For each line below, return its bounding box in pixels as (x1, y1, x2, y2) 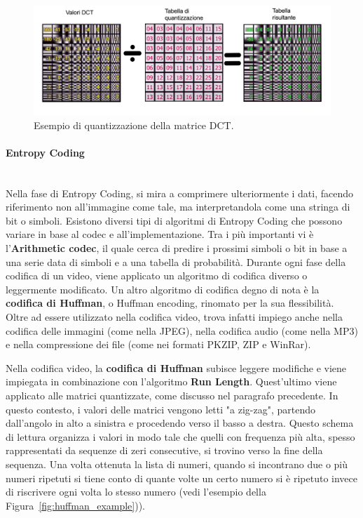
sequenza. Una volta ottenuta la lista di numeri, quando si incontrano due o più (6, 456, 348, 471)
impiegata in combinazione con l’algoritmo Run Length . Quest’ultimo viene (6, 374, 337, 389)
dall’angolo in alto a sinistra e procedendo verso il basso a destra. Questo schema (6, 416, 354, 430)
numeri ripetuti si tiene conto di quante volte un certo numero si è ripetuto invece (6, 470, 357, 485)
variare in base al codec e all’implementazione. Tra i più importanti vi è (6, 227, 314, 241)
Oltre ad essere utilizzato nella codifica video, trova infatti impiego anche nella (6, 310, 343, 324)
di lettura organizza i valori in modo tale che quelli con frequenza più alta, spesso (6, 429, 355, 444)
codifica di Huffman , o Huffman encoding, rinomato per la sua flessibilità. (6, 295, 334, 310)
